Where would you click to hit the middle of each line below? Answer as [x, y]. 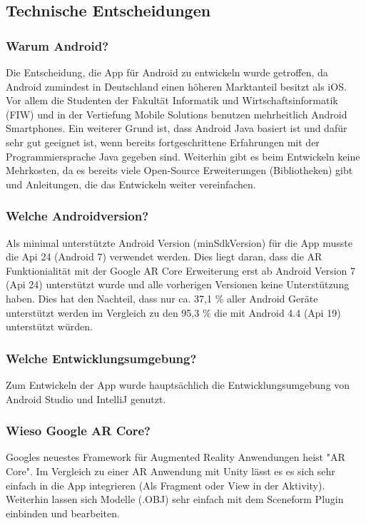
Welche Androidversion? [77, 216]
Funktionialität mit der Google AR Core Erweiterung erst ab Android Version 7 [181, 270]
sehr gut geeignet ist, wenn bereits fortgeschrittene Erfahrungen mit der [163, 142]
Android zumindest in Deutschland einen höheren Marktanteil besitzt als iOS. [176, 86]
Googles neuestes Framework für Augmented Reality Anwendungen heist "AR [176, 457]
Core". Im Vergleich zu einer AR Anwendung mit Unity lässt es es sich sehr [171, 471]
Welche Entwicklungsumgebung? [101, 358]
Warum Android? [57, 45]
